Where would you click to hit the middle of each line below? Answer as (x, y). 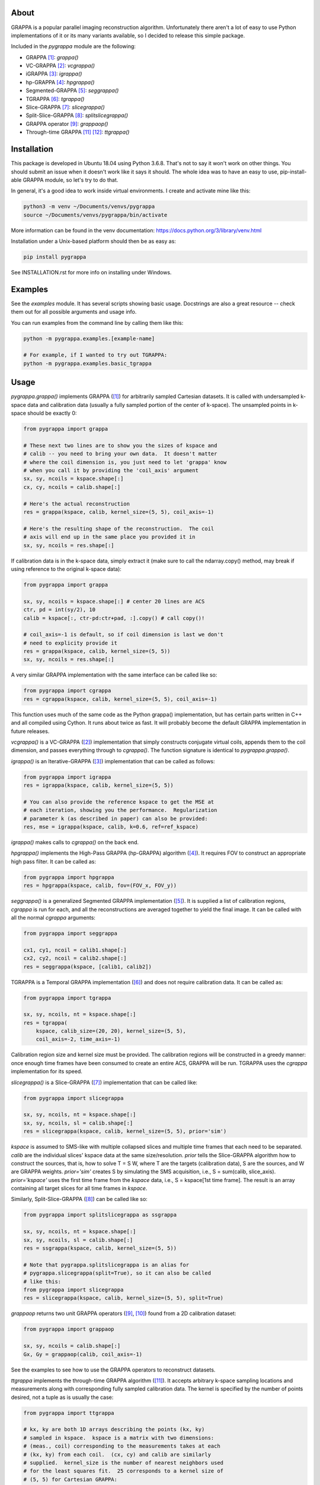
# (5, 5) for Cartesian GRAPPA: (71, 1479)
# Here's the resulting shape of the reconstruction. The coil (119, 528)
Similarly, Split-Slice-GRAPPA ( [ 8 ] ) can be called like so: (79, 1199)
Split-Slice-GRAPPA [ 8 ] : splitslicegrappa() (77, 115)
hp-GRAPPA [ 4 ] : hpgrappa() (60, 82)
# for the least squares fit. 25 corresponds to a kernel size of (124, 1471)
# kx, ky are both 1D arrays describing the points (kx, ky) (114, 1429)
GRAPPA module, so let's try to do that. (71, 180)
